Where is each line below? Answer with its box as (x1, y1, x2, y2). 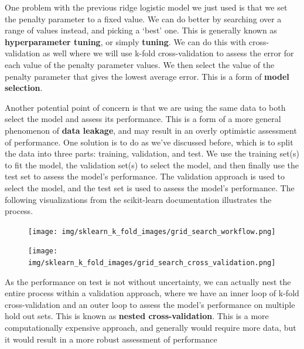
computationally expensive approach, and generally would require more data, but (5, 321, 296, 334)
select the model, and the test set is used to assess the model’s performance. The (5, 181, 295, 194)
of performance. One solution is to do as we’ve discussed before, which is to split (5, 135, 293, 148)
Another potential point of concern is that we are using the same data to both (5, 101, 286, 113)
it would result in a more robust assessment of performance (5, 333, 217, 345)
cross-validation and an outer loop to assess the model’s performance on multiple (5, 298, 295, 310)
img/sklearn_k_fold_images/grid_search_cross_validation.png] (28, 259, 276, 267)
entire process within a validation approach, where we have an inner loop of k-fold (5, 287, 299, 299)
